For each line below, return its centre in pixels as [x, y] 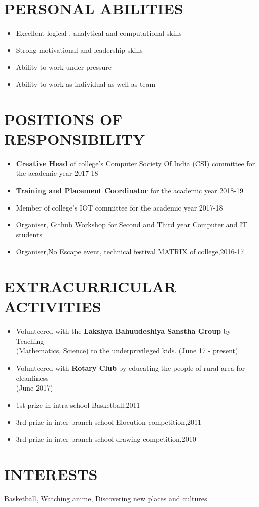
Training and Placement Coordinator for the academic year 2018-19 [130, 190]
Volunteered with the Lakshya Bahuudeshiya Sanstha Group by [123, 331]
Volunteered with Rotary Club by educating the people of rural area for [131, 368]
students [29, 234]
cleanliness [32, 378]
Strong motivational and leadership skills [79, 50]
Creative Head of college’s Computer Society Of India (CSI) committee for [136, 163]
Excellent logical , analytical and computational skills [99, 33]
